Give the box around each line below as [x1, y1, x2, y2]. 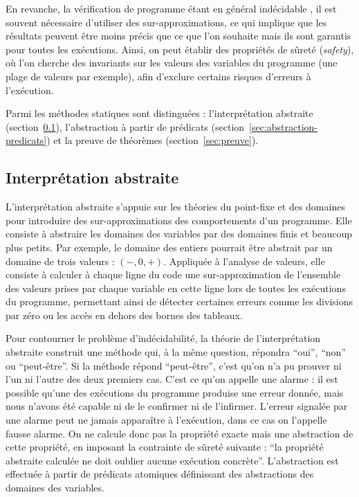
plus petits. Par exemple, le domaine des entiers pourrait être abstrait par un [6, 240, 333, 254]
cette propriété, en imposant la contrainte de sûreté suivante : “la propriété [6, 440, 324, 454]
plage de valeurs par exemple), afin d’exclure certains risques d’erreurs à [6, 69, 311, 83]
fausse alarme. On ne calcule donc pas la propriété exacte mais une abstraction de [6, 426, 353, 440]
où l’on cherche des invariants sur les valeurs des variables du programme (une [6, 55, 338, 70]
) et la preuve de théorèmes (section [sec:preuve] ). [46, 133, 259, 147]
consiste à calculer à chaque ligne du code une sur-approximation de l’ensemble [6, 267, 341, 282]
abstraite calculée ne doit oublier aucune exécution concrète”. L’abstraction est [6, 453, 339, 467]
